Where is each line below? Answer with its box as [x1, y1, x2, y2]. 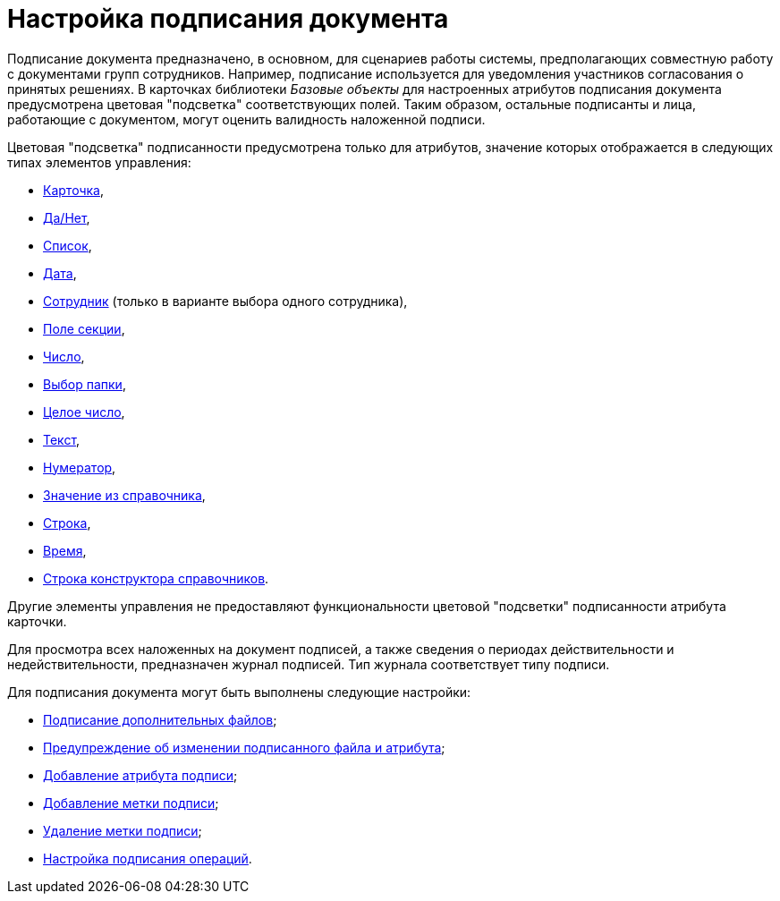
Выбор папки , [43, 376, 126, 392]
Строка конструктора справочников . [43, 570, 269, 586]
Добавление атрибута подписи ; [43, 767, 238, 783]
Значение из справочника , [43, 487, 206, 503]
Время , [43, 542, 87, 558]
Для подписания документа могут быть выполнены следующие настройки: [7, 684, 471, 700]
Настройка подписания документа [7, 4, 449, 34]
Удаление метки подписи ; [43, 822, 202, 838]
